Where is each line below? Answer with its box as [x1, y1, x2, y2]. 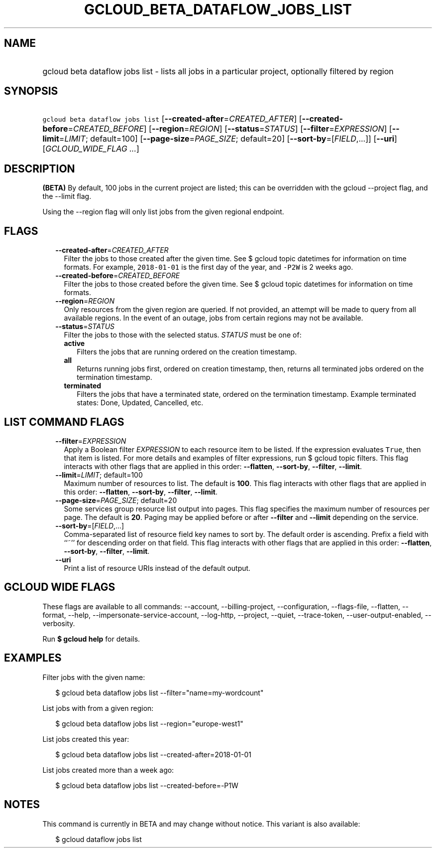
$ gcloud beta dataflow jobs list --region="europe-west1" [55, 719, 243, 728]
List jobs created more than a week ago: [42, 765, 174, 774]
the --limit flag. [42, 192, 92, 201]
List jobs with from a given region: [42, 703, 154, 712]
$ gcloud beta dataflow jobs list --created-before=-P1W [55, 781, 238, 790]
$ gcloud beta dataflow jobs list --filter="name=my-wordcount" [55, 688, 264, 697]
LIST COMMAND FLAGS [4, 415, 124, 428]
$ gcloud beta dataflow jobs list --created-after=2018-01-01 [55, 750, 251, 759]
